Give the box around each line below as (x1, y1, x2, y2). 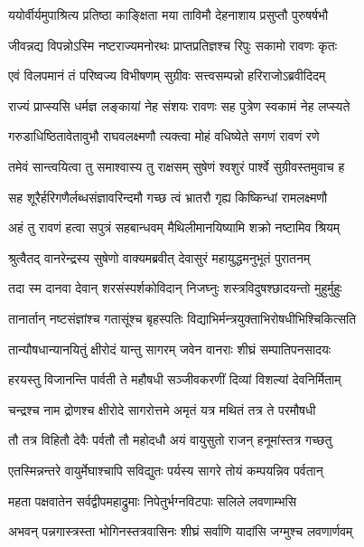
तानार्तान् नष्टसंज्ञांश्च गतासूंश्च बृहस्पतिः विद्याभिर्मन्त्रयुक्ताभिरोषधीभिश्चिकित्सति (8, 308, 357, 327)
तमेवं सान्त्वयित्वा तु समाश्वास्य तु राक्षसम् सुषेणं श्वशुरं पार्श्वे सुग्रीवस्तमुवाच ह (8, 156, 345, 175)
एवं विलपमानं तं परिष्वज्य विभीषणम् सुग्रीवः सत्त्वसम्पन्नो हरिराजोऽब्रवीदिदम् (8, 66, 326, 85)
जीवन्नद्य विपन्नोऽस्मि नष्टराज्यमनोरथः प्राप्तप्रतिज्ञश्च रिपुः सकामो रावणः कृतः (8, 35, 337, 54)
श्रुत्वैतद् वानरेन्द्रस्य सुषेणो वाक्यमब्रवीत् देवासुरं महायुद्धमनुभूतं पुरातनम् (8, 248, 311, 267)
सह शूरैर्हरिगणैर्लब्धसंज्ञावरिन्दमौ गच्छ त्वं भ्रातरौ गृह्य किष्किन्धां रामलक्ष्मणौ (8, 187, 328, 206)
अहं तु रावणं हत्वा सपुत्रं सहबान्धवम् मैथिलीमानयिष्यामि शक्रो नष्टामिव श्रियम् (8, 218, 341, 237)
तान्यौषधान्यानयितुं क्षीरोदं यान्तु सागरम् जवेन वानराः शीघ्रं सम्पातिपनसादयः (8, 339, 331, 358)
